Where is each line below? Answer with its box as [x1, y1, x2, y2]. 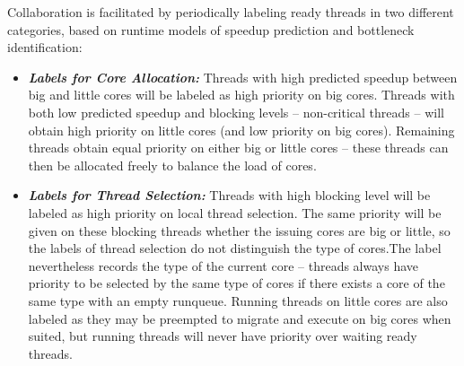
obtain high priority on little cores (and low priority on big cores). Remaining [28, 120, 455, 139]
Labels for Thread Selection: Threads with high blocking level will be [28, 186, 431, 205]
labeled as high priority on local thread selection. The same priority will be [28, 203, 442, 222]
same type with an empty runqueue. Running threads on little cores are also [28, 291, 448, 309]
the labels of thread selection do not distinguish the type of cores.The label [28, 239, 442, 257]
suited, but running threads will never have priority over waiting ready [28, 327, 417, 345]
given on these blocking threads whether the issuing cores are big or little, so [28, 221, 451, 240]
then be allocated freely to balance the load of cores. [28, 155, 317, 174]
